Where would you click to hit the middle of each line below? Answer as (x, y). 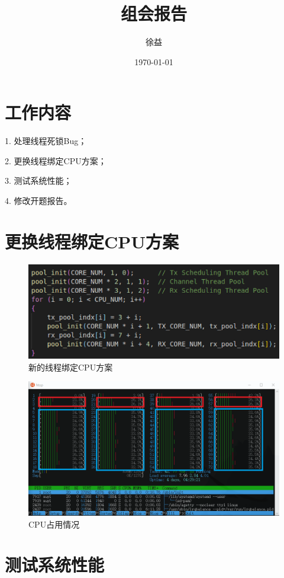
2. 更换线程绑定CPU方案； (56, 160)
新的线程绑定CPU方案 (71, 367)
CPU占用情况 (54, 524)
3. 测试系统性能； (38, 181)
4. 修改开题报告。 (38, 201)
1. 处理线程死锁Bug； (46, 141)
